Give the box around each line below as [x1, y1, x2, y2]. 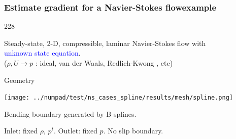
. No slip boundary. [103, 125, 163, 136]
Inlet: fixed [4, 125, 38, 136]
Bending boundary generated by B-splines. [4, 108, 137, 119]
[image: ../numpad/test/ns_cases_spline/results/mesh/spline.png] [4, 94, 233, 102]
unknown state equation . [4, 48, 81, 58]
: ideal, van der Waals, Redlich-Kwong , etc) [35, 58, 173, 68]
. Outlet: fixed [53, 125, 97, 136]
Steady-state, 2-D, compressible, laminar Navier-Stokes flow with [4, 37, 206, 48]
